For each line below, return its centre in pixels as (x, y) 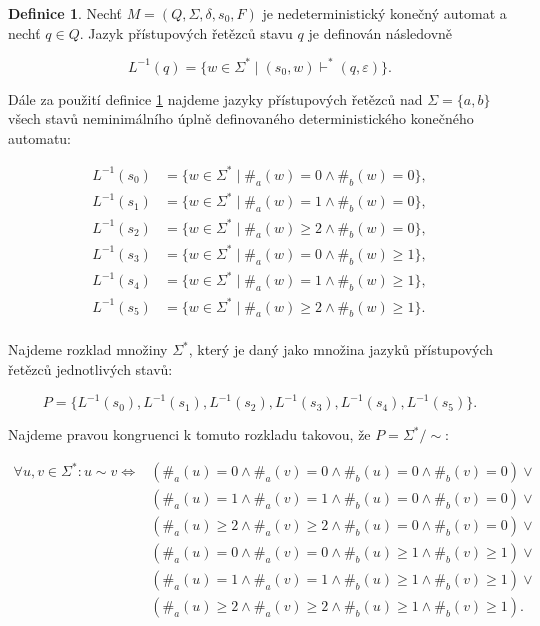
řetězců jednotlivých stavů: (90, 369)
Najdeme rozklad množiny (88, 349)
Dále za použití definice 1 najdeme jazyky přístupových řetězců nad (215, 98)
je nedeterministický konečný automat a (384, 13)
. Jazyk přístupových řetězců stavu (186, 32)
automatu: (40, 137)
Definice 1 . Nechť (65, 13)
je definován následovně (380, 32)
